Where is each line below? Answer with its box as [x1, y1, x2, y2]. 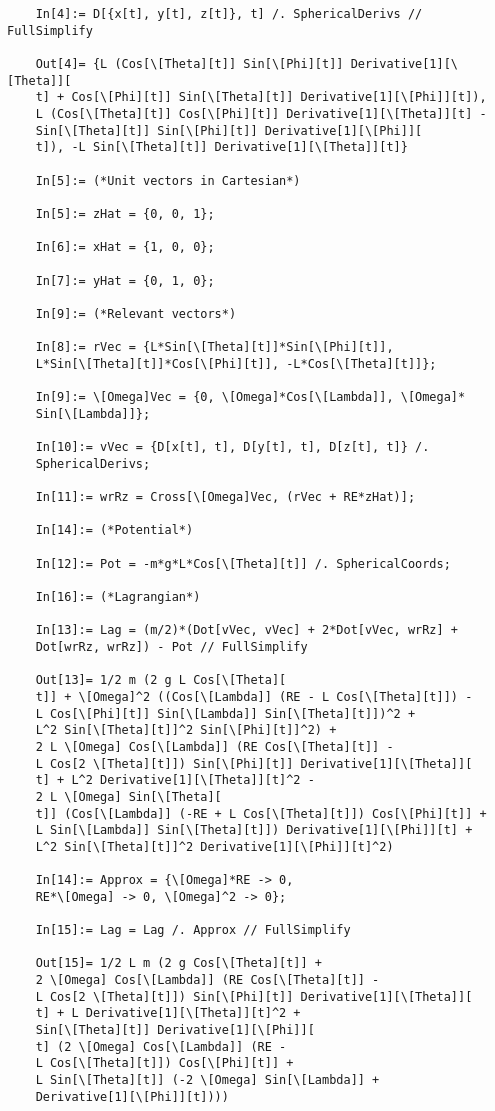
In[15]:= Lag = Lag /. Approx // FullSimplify [35, 923, 351, 938]
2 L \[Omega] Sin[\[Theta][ [35, 789, 222, 804]
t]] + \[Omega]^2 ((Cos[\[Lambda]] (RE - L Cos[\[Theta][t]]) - [35, 689, 473, 704]
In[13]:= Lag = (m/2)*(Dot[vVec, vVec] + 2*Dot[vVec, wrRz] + [35, 623, 459, 638]
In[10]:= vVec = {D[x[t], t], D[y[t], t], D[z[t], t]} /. [35, 440, 430, 455]
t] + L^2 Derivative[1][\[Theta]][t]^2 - [35, 773, 315, 788]
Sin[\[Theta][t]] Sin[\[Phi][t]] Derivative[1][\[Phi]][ [35, 123, 423, 138]
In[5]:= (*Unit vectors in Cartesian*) [35, 173, 301, 188]
